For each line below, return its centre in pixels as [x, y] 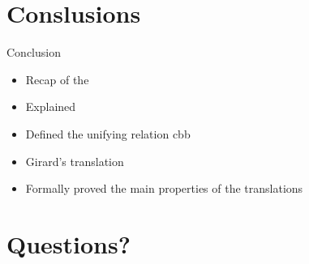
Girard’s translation [75, 161]
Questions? [69, 243]
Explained [51, 106]
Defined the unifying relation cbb [108, 133]
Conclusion [34, 52]
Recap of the [57, 79]
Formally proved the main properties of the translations [164, 188]
